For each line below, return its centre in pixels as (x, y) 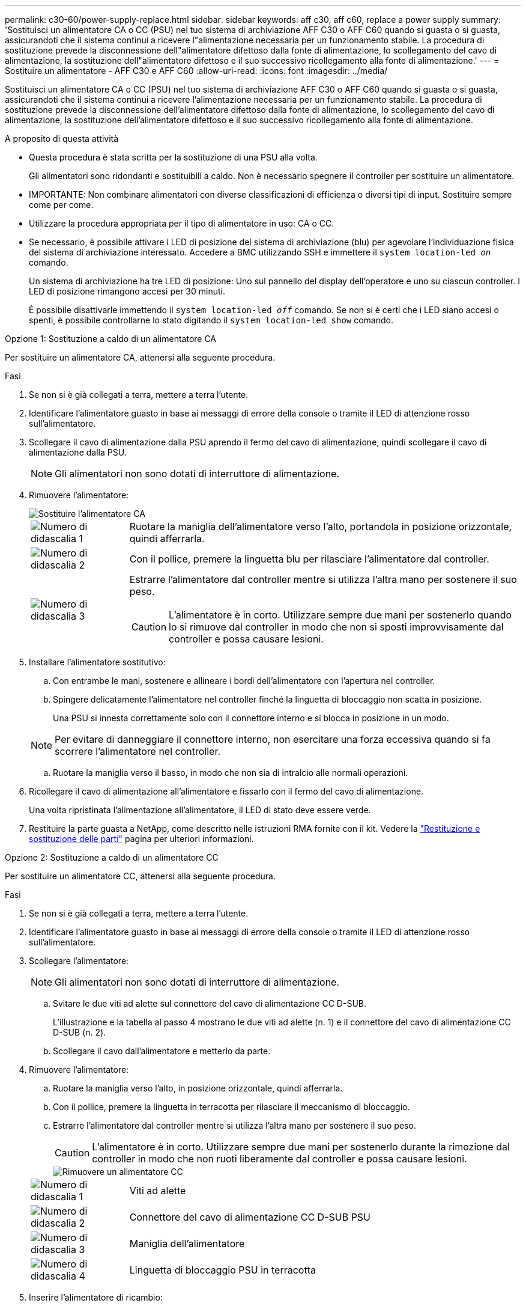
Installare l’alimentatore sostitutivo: (97, 662)
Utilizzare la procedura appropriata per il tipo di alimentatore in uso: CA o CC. (182, 223)
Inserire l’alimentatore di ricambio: (96, 1297)
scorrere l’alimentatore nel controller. (138, 751)
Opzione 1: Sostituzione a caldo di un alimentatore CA (111, 339)
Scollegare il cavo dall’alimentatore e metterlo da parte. (162, 1051)
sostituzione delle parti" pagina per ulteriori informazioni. (141, 839)
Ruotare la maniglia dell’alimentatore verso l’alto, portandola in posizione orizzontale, (321, 526)
